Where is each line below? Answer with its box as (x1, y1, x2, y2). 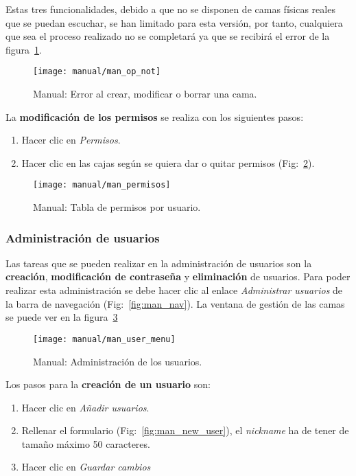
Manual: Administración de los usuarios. (33, 354, 202, 368)
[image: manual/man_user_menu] (33, 334, 176, 344)
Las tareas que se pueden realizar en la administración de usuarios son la (5, 256, 312, 270)
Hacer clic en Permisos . (21, 133, 121, 147)
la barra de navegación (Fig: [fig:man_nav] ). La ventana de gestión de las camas (5, 296, 345, 310)
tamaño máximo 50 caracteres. (21, 436, 150, 451)
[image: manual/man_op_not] (33, 67, 161, 77)
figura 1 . (5, 42, 42, 56)
